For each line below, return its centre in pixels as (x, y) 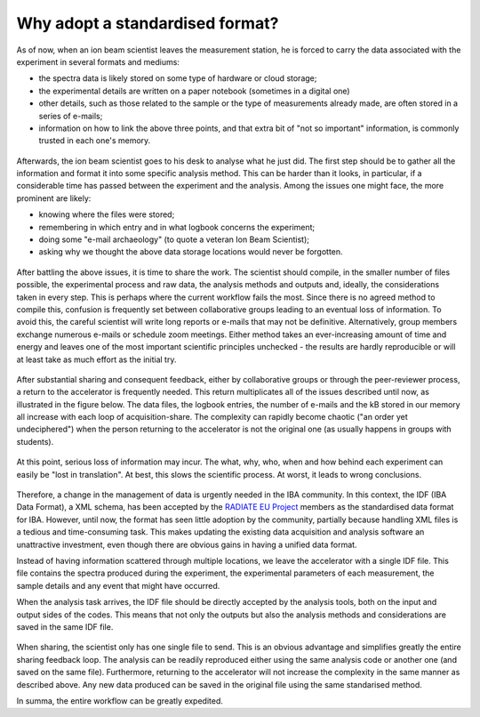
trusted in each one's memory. (95, 141)
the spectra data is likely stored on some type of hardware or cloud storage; (178, 78)
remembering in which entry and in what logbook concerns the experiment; (177, 227)
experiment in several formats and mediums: (98, 61)
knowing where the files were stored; (107, 214)
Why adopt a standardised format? (148, 23)
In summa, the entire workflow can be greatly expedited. (120, 701)
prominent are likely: (54, 198)
